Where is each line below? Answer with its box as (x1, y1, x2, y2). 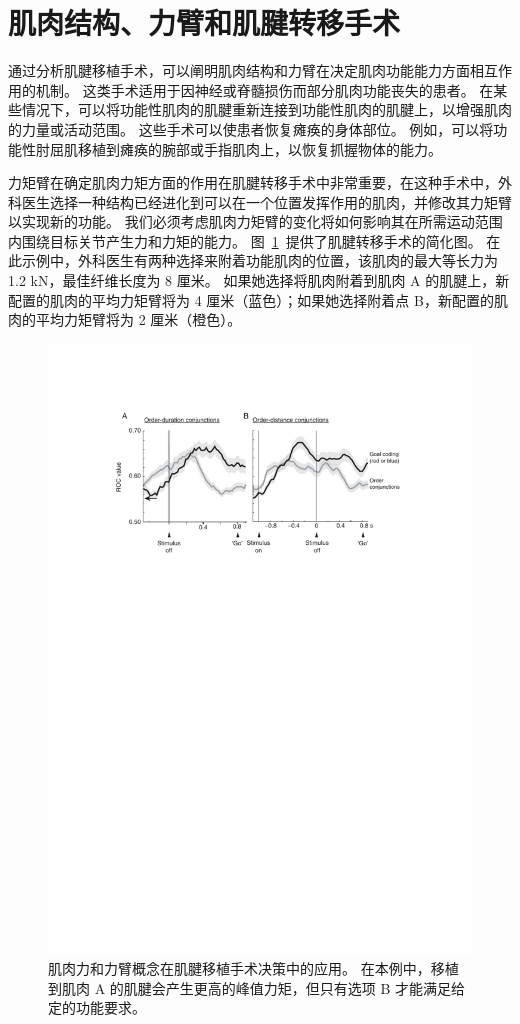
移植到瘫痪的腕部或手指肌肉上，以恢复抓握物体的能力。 (77, 138, 442, 159)
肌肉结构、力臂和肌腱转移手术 (8, 2, 401, 43)
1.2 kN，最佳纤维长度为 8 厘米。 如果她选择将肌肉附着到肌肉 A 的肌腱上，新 (8, 270, 510, 291)
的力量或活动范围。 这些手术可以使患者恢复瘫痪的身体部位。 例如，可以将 (8, 118, 494, 139)
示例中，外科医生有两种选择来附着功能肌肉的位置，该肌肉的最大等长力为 (21, 250, 498, 271)
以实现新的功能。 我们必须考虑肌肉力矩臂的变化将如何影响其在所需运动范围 (8, 211, 503, 232)
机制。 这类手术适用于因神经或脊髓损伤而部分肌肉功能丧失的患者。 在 (35, 79, 494, 100)
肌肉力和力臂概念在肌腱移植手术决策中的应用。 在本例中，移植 (48, 958, 459, 979)
